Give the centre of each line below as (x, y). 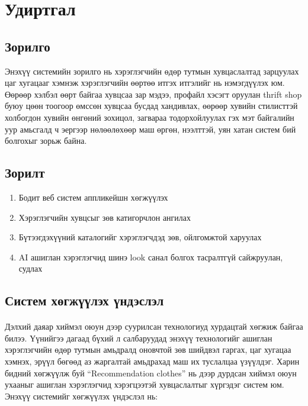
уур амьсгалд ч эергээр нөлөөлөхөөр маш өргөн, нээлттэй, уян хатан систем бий (150, 129)
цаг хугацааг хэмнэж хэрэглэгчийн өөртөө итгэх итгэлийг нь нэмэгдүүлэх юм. (145, 83)
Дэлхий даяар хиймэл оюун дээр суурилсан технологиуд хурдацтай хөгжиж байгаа (154, 326)
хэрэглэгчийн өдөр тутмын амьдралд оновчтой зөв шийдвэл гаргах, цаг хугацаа (148, 349)
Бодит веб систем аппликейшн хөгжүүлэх (93, 197)
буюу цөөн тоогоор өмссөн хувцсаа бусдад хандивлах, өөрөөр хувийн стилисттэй (151, 106)
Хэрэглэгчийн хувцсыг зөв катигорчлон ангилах (105, 217)
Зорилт (25, 173)
